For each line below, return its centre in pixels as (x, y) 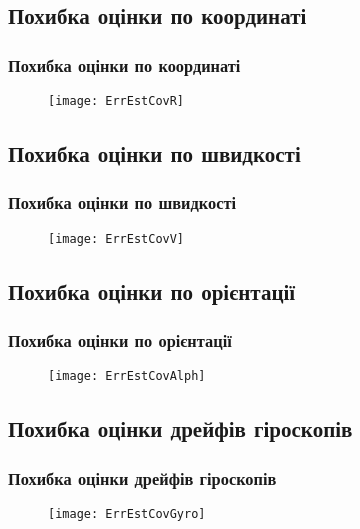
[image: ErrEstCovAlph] (127, 376)
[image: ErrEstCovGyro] (127, 513)
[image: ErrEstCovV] (116, 238)
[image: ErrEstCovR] (116, 101)
